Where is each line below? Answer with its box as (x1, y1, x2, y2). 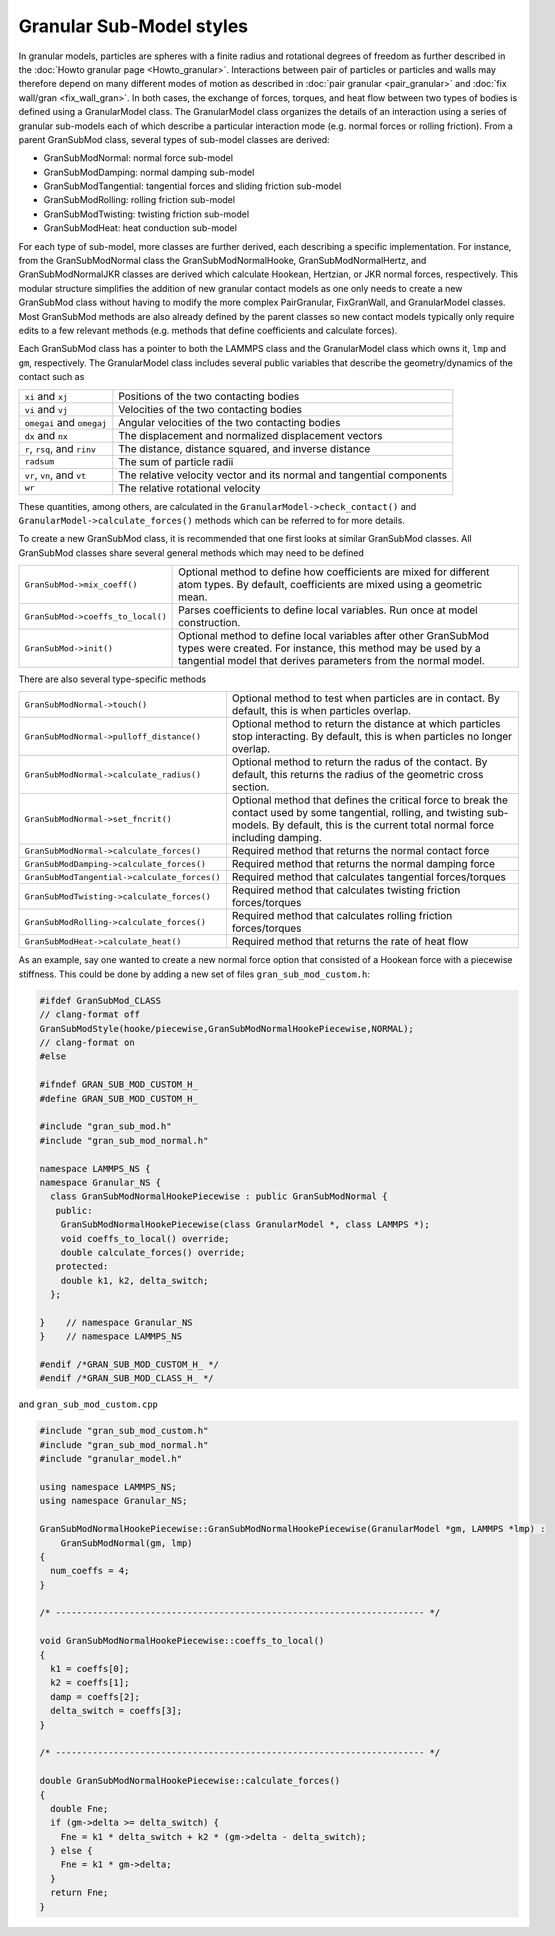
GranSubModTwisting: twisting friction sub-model (43, 208, 250, 220)
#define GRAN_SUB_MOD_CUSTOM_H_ (39, 1093, 199, 1104)
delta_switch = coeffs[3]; (50, 1705, 183, 1717)
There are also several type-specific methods (18, 673, 207, 685)
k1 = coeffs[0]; (50, 1663, 130, 1675)
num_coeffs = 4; (50, 1565, 130, 1577)
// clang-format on (39, 1037, 135, 1049)
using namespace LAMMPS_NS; (39, 1481, 177, 1492)
